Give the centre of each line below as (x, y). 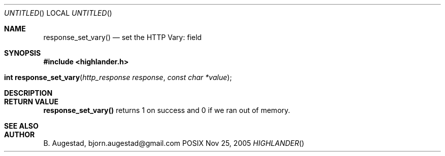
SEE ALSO (21, 126)
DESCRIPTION (28, 93)
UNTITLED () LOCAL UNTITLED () (58, 13)
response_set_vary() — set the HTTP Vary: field (122, 37)
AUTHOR (20, 134)
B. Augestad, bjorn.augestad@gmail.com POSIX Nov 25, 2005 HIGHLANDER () (174, 143)
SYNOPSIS (23, 53)
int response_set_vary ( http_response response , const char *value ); (118, 77)
